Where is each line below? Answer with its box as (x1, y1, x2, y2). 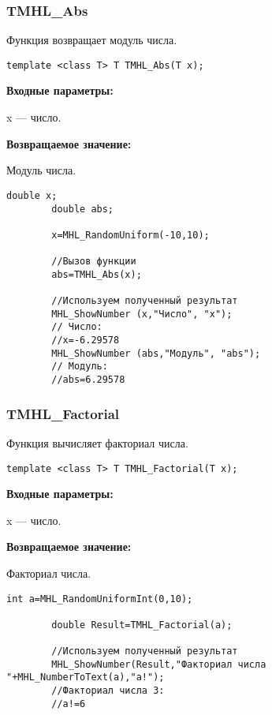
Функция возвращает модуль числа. (6, 32, 177, 48)
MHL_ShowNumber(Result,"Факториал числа (51, 658, 266, 670)
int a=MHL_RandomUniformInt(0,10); (6, 593, 193, 605)
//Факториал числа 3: (51, 685, 165, 697)
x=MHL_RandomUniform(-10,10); (51, 229, 210, 241)
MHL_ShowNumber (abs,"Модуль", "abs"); (51, 347, 261, 359)
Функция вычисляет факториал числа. (6, 434, 188, 451)
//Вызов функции (51, 256, 136, 268)
